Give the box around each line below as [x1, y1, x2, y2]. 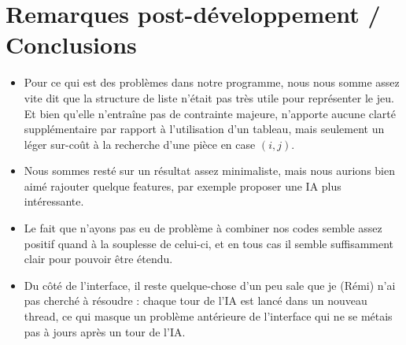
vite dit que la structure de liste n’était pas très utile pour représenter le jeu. [24, 89, 394, 106]
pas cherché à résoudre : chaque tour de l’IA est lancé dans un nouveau [24, 292, 367, 309]
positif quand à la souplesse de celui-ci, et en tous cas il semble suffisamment [24, 235, 394, 251]
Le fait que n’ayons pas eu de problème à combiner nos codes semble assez [24, 220, 382, 236]
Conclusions [6, 28, 137, 61]
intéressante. [24, 193, 84, 210]
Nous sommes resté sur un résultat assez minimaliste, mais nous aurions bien [24, 162, 395, 179]
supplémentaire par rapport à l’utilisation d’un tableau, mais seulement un [24, 121, 385, 137]
